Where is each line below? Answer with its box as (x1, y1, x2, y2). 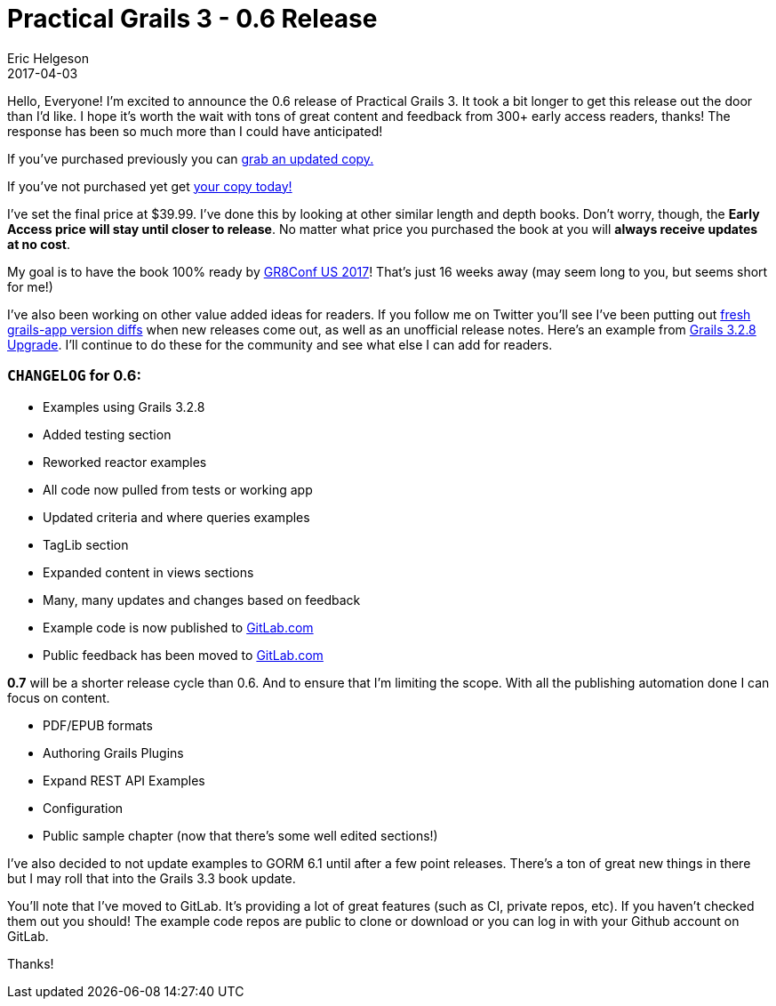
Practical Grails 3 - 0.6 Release (7, 4, 378, 34)
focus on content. (7, 689, 110, 705)
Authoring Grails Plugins (43, 744, 184, 761)
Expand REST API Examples (43, 772, 205, 788)
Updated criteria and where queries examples (43, 509, 310, 525)
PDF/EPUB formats (43, 717, 153, 733)
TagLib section (43, 536, 129, 552)
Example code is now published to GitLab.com (43, 619, 314, 635)
